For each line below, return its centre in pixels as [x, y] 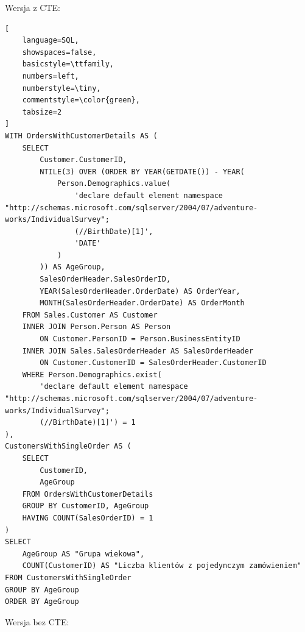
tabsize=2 [42, 112]
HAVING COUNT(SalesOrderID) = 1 [88, 518]
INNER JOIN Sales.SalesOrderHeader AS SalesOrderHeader [138, 351]
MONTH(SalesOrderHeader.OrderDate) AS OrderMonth [142, 303]
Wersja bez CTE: [37, 621]
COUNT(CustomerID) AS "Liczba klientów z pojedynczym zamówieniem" [162, 566]
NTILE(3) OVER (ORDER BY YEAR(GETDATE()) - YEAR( [142, 172]
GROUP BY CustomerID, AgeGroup [86, 506]
